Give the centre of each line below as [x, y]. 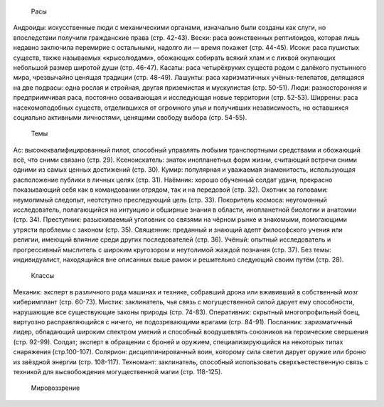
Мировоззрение [55, 388]
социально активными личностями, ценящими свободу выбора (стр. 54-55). [130, 117]
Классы [43, 276]
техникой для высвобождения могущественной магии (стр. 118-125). [118, 371]
